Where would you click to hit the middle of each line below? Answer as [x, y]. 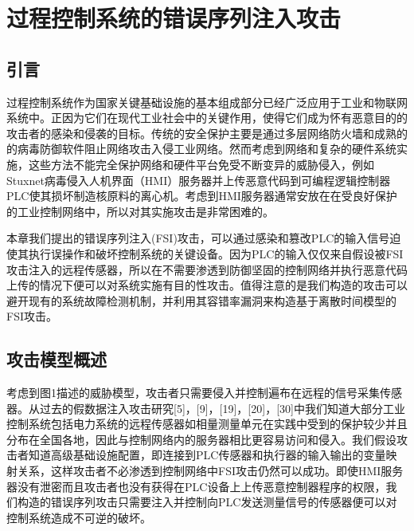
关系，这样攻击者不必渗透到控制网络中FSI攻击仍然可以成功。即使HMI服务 [210, 471]
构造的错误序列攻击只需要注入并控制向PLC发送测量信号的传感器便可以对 [207, 502]
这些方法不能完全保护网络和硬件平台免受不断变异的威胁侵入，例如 [201, 164]
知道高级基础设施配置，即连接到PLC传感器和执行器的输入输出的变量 [207, 455]
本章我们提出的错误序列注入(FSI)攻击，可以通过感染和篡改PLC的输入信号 [198, 238]
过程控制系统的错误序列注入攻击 [174, 18]
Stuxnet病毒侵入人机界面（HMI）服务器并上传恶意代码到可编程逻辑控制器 [199, 180]
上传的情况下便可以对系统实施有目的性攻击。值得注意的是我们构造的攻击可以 [207, 285]
